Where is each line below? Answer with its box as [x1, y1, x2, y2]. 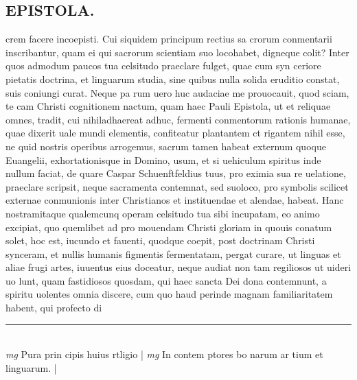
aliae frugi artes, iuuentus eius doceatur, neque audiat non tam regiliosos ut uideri [5, 260, 352, 274]
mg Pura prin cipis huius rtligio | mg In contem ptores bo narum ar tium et [5, 347, 323, 361]
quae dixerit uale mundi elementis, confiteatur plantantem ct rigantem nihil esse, [5, 126, 345, 140]
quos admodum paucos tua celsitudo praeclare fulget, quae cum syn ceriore [5, 58, 321, 73]
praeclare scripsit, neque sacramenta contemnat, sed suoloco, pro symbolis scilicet [5, 179, 349, 193]
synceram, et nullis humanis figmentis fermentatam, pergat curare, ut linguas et [5, 246, 341, 261]
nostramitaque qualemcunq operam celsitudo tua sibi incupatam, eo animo [5, 206, 320, 220]
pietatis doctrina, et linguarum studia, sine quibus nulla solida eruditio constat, [5, 71, 340, 86]
